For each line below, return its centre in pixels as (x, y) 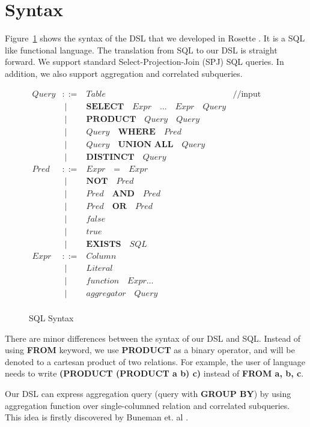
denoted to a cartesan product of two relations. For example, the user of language (155, 361)
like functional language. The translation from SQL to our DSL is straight (141, 50)
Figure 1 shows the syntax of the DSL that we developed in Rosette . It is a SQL (155, 38)
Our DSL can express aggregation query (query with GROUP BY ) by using (148, 394)
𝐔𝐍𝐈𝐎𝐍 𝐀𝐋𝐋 (146, 144)
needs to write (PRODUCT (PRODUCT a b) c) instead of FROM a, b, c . (154, 373)
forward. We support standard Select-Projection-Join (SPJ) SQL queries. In (144, 62)
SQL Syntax (51, 318)
